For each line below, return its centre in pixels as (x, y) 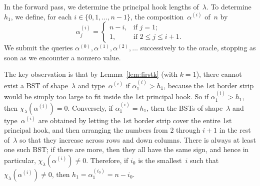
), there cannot (219, 74)
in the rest (235, 130)
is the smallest (160, 160)
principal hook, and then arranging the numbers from (86, 130)
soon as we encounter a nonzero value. (62, 57)
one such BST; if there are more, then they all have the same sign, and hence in (126, 149)
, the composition (157, 16)
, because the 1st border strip (209, 85)
